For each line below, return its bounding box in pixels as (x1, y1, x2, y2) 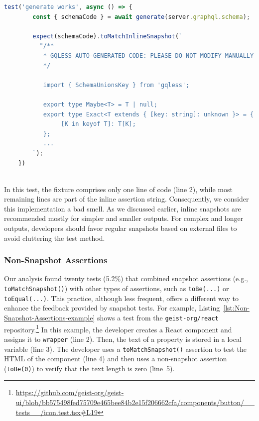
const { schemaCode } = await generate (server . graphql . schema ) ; (32, 13, 251, 20)
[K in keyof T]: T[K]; (61, 120, 136, 128)
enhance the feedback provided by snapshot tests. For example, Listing (4, 303, 220, 313)
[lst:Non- (223, 303, 250, 313)
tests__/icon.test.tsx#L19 (15, 407, 98, 417)
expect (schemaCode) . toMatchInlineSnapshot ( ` (32, 32, 182, 40)
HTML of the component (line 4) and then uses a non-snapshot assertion (4, 353, 227, 364)
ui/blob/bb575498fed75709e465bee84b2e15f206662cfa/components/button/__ (15, 397, 255, 408)
